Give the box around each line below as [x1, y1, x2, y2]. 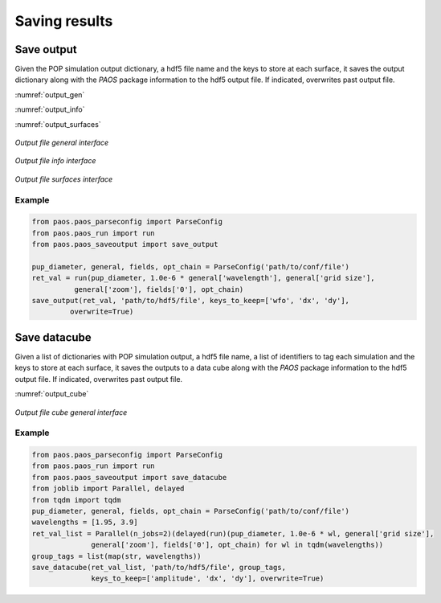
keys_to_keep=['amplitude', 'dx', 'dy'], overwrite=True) [91, 574, 325, 583]
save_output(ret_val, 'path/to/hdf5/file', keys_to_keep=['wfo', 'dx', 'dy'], [31, 296, 349, 306]
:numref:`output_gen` [14, 89, 85, 100]
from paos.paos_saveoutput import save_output [31, 240, 218, 249]
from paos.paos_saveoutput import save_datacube [31, 473, 227, 482]
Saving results [14, 12, 113, 30]
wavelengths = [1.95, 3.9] [31, 518, 138, 527]
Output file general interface [14, 137, 109, 148]
